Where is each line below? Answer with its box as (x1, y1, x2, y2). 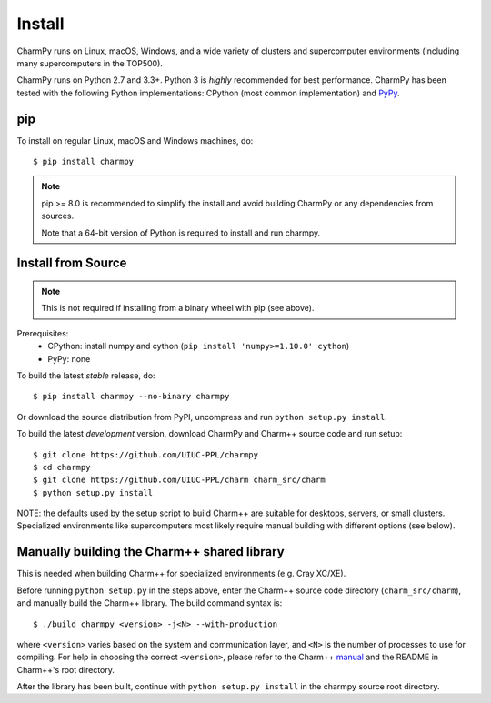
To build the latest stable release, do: (16, 369, 155, 381)
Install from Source (16, 256, 127, 271)
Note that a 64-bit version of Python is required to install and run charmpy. (41, 227, 321, 238)
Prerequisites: (16, 327, 69, 338)
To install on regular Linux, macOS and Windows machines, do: (16, 135, 254, 146)
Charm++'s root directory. (16, 664, 115, 675)
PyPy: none (47, 353, 91, 364)
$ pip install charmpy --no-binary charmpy (33, 391, 230, 402)
